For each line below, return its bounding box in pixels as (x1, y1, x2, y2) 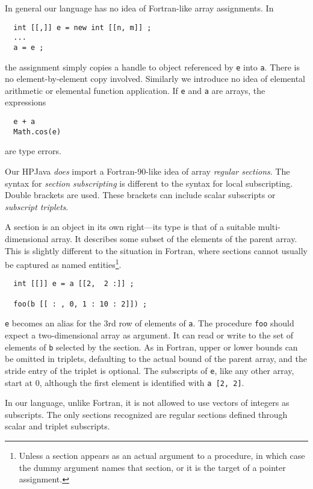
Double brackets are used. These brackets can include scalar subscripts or (5, 188, 276, 201)
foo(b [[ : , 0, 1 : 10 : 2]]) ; (13, 299, 147, 308)
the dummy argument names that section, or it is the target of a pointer (19, 461, 286, 473)
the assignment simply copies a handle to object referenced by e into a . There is (5, 60, 300, 73)
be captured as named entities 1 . (5, 257, 122, 270)
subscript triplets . (5, 200, 69, 213)
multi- (258, 220, 280, 233)
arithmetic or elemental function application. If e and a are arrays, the (5, 84, 265, 96)
